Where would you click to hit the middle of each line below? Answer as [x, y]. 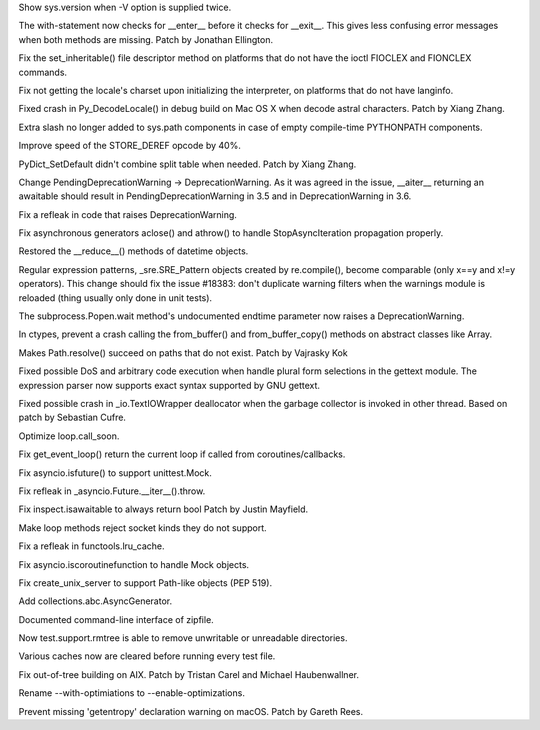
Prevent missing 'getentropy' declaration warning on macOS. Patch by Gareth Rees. [191, 711]
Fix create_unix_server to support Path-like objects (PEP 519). [145, 582]
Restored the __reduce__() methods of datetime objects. [133, 251]
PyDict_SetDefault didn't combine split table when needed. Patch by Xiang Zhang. [187, 164]
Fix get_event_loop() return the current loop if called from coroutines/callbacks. [182, 454]
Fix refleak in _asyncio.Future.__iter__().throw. [112, 491]
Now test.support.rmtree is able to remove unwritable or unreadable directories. [183, 638]
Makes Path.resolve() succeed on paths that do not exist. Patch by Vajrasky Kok [183, 352]
